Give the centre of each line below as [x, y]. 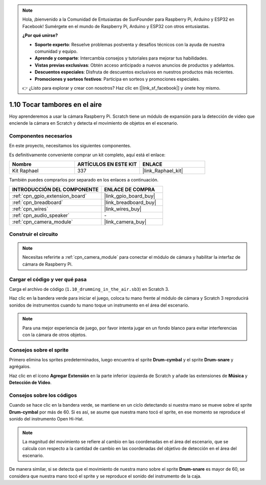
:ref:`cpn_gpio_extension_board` [50, 196]
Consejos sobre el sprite [39, 350]
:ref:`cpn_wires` [30, 208]
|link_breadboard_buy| [130, 202]
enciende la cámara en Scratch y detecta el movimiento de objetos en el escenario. [94, 123]
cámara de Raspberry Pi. [48, 264]
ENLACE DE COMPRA [130, 189]
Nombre [22, 164]
